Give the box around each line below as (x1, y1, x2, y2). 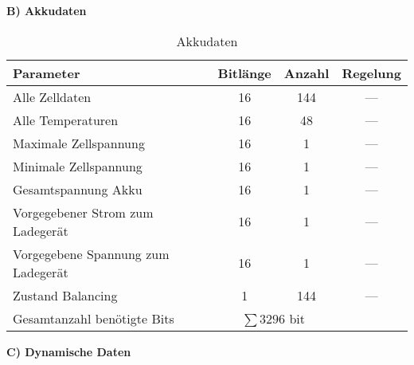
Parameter (13, 63, 80, 82)
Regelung (342, 63, 401, 82)
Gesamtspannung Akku (13, 179, 143, 198)
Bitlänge (217, 63, 271, 82)
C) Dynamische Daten (6, 343, 131, 359)
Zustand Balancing (13, 285, 118, 304)
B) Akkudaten (6, 2, 87, 18)
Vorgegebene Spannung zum (13, 244, 170, 263)
